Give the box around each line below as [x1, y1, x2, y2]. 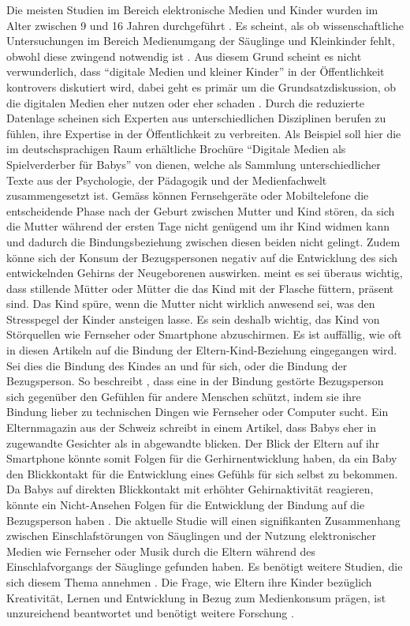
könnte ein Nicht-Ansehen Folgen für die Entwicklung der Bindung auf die [6, 497, 365, 512]
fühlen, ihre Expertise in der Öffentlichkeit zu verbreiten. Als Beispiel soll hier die [6, 125, 401, 141]
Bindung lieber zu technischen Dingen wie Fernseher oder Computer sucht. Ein [6, 403, 389, 420]
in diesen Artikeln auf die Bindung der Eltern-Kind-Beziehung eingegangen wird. [6, 342, 397, 358]
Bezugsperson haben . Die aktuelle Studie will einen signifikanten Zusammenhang [6, 512, 401, 528]
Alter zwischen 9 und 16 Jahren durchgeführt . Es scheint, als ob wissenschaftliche [6, 17, 404, 33]
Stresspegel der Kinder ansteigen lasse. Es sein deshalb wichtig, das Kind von [6, 310, 380, 327]
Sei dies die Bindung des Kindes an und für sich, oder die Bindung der [6, 357, 348, 373]
